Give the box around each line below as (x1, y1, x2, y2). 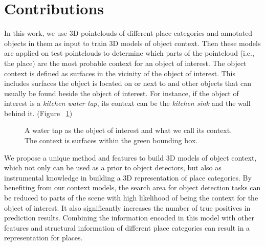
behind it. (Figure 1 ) (4, 107, 73, 118)
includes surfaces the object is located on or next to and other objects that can (4, 78, 252, 88)
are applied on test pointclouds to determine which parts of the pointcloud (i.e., (4, 48, 254, 58)
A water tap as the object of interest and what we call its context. (25, 125, 232, 136)
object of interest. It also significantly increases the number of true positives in (4, 202, 251, 213)
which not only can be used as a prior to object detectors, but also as (4, 162, 222, 173)
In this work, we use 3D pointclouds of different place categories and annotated (4, 28, 253, 38)
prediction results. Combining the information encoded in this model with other (4, 212, 254, 223)
